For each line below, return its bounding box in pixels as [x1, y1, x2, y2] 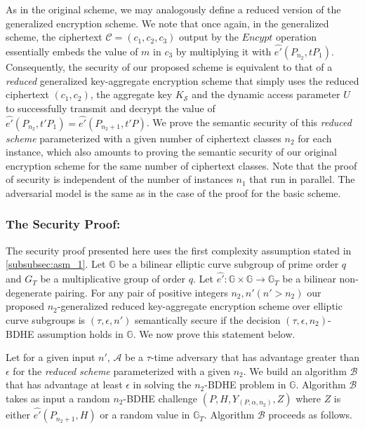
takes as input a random [6, 390, 110, 405]
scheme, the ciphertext [6, 29, 102, 44]
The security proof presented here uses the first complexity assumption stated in [6, 243, 352, 257]
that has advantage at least [6, 377, 123, 392]
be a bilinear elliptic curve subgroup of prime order [119, 257, 339, 271]
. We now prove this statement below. [133, 326, 296, 341]
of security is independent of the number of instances [6, 172, 233, 186]
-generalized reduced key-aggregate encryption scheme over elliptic [57, 299, 343, 313]
